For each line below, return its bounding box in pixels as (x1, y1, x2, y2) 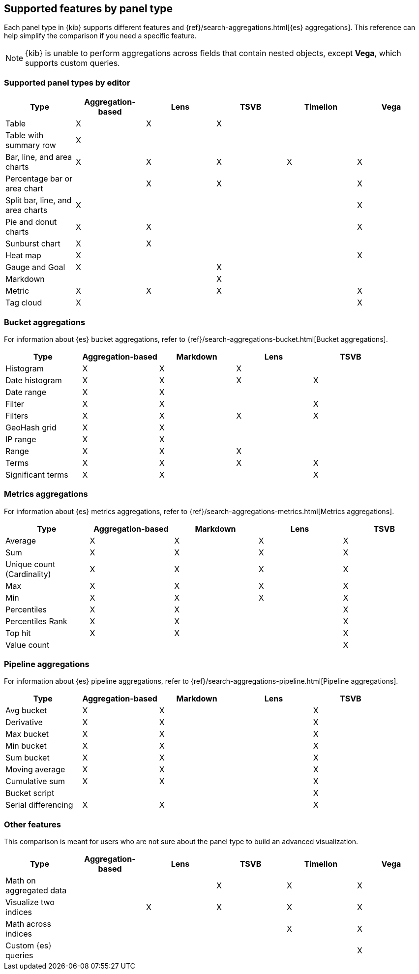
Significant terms (5, 469, 68, 480)
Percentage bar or (5, 174, 73, 184)
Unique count (5, 559, 56, 569)
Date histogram (5, 375, 62, 385)
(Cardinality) (5, 569, 51, 579)
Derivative (5, 717, 43, 728)
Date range (5, 387, 47, 397)
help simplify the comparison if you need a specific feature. (4, 31, 197, 40)
